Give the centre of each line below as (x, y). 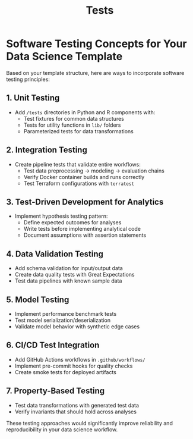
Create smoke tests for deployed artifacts (66, 372)
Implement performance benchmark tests (66, 314)
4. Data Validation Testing (55, 254)
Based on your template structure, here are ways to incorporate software (95, 73)
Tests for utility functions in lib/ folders (72, 125)
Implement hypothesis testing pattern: (61, 216)
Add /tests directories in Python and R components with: (85, 112)
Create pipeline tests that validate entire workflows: (77, 164)
